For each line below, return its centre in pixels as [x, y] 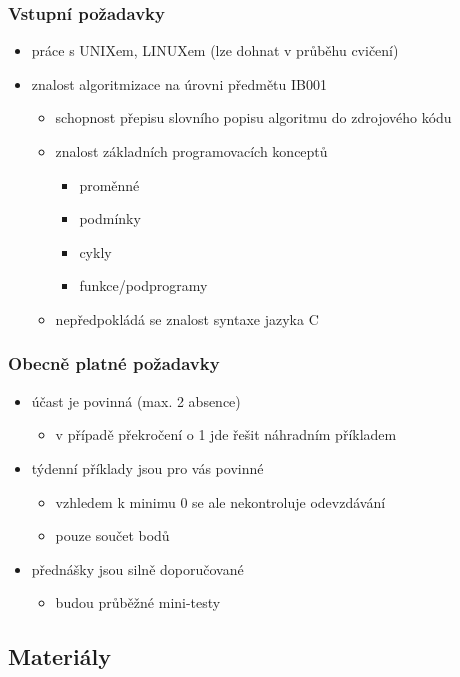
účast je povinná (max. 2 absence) [136, 400]
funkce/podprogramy [143, 285]
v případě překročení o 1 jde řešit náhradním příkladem [226, 434]
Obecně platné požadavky [114, 363]
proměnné [109, 184]
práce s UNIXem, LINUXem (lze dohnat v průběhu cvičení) [215, 50]
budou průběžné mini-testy [138, 602]
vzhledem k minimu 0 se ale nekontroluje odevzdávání [220, 501]
